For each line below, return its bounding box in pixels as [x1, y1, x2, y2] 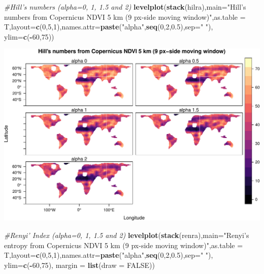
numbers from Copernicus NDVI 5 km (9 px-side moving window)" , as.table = [4, 11, 246, 22]
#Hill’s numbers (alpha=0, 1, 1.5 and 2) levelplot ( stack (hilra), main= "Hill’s [4, 2, 246, 12]
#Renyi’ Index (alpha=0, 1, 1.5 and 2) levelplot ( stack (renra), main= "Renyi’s [4, 230, 249, 241]
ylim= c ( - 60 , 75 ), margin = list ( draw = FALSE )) [4, 259, 155, 270]
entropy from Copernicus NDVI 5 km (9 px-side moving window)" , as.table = [4, 239, 243, 250]
